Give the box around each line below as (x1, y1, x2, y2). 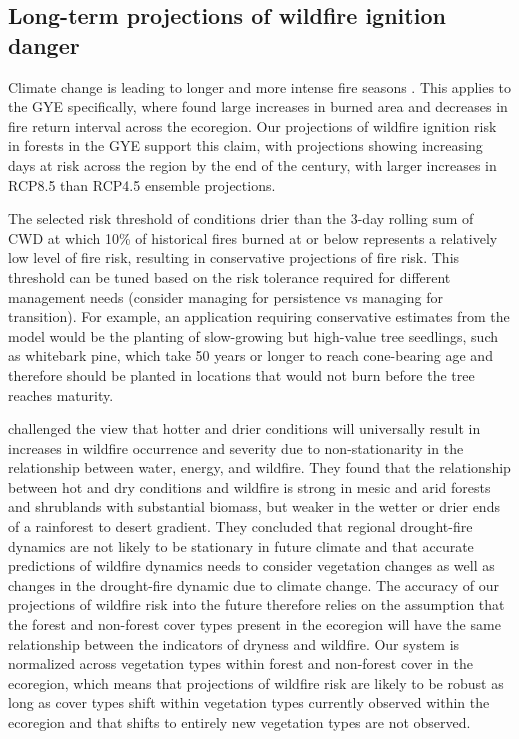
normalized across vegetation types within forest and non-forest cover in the (8, 653, 473, 674)
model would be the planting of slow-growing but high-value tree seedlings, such (8, 325, 498, 346)
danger (8, 29, 80, 60)
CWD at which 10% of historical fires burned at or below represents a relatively (8, 227, 498, 248)
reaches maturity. (8, 384, 114, 405)
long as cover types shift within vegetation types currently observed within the (8, 692, 490, 713)
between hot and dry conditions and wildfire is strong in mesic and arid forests (8, 476, 491, 497)
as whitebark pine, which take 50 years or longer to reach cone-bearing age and (8, 345, 493, 366)
